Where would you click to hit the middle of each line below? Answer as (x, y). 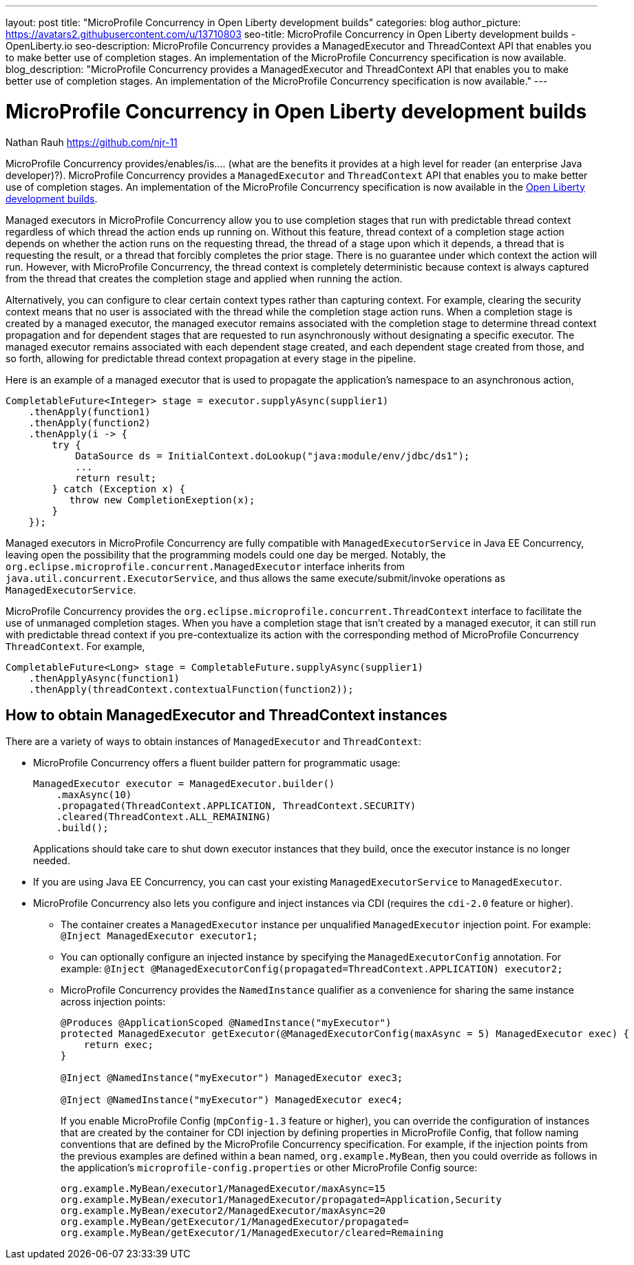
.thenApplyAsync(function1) (104, 678)
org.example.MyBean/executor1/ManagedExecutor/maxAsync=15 (223, 1189)
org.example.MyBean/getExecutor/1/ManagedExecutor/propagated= (235, 1222)
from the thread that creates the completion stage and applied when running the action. (204, 278)
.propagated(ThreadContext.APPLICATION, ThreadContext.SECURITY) (236, 806)
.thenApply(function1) (89, 411)
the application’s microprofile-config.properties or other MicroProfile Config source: (269, 1168)
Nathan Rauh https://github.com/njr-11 (92, 142)
